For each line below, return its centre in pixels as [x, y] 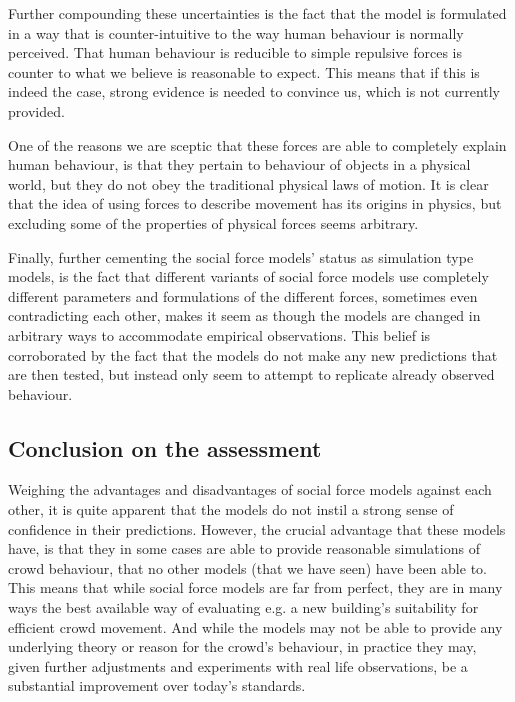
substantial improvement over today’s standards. [157, 685]
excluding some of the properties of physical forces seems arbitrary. [213, 222]
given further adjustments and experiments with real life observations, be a [238, 665]
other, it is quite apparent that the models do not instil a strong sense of [231, 509]
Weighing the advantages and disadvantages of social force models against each [250, 489]
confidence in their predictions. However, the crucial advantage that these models [257, 528]
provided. [36, 110]
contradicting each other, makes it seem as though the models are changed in [244, 315]
